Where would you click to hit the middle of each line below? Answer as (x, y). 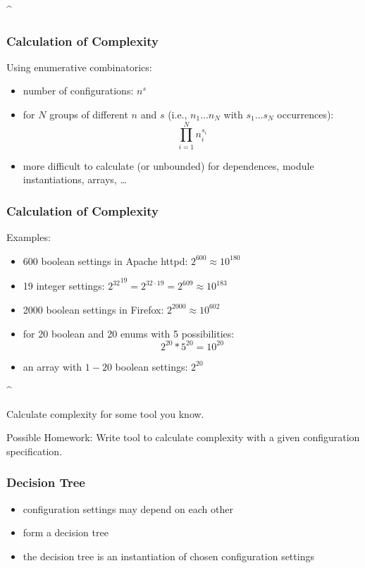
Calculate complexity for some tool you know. (105, 413)
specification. (35, 451)
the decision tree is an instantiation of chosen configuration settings (168, 556)
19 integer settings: (64, 286)
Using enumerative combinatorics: (79, 67)
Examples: (29, 237)
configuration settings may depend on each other (128, 508)
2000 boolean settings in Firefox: (93, 309)
